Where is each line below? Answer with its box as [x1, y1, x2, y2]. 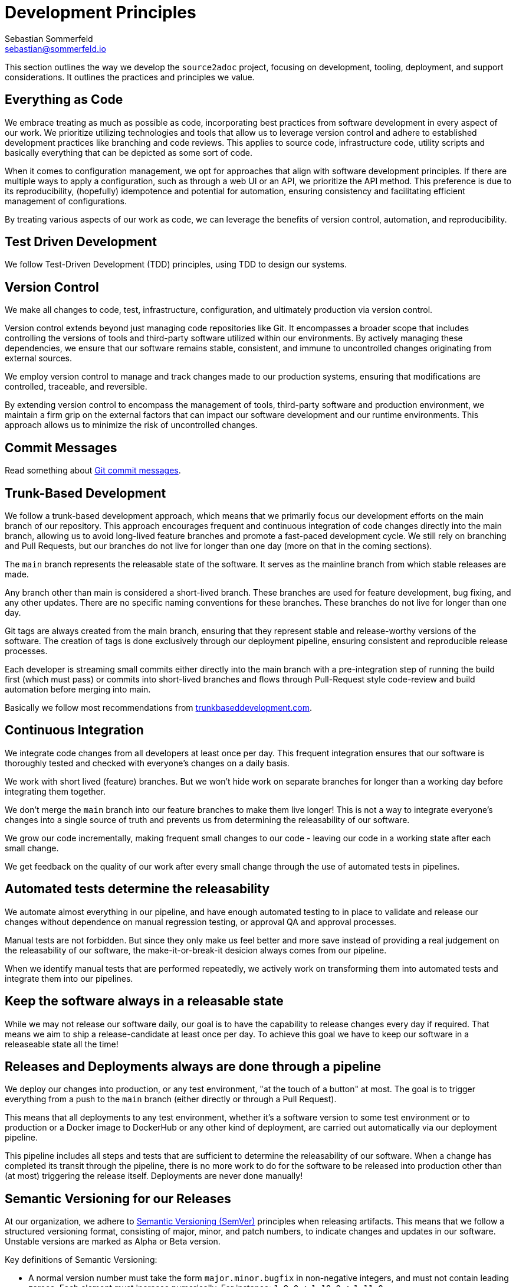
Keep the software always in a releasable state [5, 994, 284, 1009]
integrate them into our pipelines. [5, 973, 133, 984]
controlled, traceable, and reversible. [5, 381, 147, 392]
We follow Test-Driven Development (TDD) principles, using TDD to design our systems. [5, 259, 347, 270]
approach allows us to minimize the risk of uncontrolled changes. [5, 420, 258, 430]
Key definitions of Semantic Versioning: [5, 1255, 157, 1265]
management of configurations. [5, 195, 127, 206]
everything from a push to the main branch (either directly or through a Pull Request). [5, 1094, 337, 1105]
